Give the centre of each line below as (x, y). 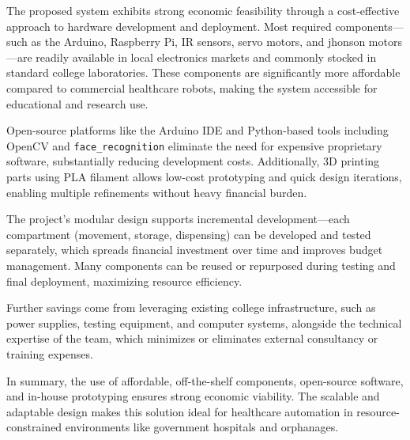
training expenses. (50, 353)
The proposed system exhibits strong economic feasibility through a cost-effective (203, 10)
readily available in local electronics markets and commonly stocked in (206, 57)
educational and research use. (77, 103)
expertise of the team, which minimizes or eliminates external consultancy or (192, 338)
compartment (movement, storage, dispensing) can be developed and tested (189, 234)
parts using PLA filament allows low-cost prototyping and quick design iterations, (204, 176)
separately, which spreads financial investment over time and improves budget (195, 250)
